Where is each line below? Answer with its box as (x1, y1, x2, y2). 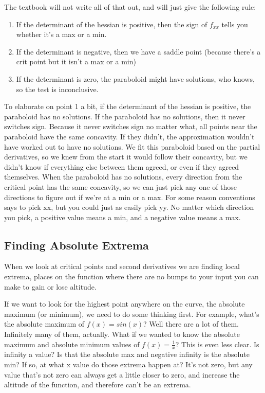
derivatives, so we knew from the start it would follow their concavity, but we (4, 151, 248, 162)
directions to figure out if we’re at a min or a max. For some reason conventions (4, 191, 255, 202)
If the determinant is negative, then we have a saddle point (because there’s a (16, 46, 261, 57)
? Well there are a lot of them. (143, 318, 239, 329)
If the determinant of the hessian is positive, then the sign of (16, 19, 207, 29)
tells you (221, 19, 248, 29)
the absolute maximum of (4, 318, 85, 329)
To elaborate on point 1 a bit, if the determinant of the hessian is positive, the (4, 101, 251, 112)
